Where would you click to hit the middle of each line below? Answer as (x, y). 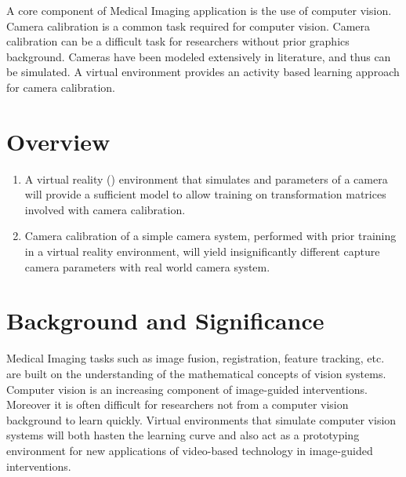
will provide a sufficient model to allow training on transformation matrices (205, 194)
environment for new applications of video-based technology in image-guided (190, 450)
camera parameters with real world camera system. (147, 266)
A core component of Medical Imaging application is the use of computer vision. (199, 10)
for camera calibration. (61, 87)
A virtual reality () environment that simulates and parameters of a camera (206, 178)
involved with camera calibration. (105, 209)
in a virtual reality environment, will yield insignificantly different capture (202, 251)
